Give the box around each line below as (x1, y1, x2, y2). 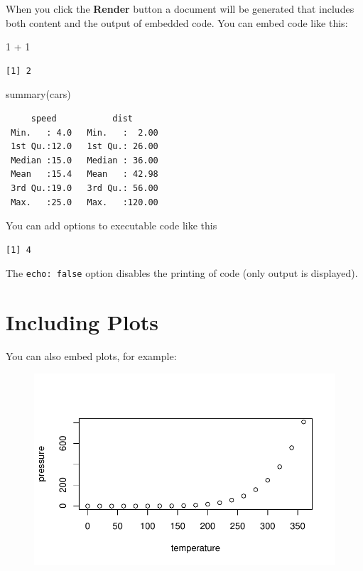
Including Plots (6, 308, 159, 337)
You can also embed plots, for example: (6, 349, 177, 364)
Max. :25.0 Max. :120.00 (11, 197, 158, 207)
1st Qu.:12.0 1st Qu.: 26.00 (11, 141, 158, 152)
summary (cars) (6, 87, 71, 102)
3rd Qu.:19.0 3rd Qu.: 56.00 (11, 183, 158, 193)
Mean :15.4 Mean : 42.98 (11, 169, 158, 180)
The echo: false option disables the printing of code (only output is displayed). (6, 266, 358, 281)
